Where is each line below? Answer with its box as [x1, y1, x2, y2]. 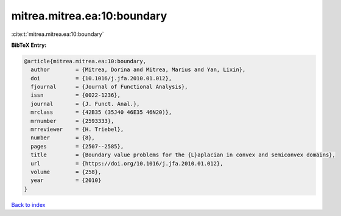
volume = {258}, [30, 169, 102, 175]
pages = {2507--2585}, [30, 143, 124, 150]
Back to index [11, 201, 46, 208]
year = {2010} [30, 177, 102, 184]
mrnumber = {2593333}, [30, 117, 114, 124]
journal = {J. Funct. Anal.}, [30, 100, 140, 107]
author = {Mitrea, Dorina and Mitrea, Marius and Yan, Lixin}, [30, 66, 246, 73]
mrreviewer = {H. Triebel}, [30, 126, 124, 133]
